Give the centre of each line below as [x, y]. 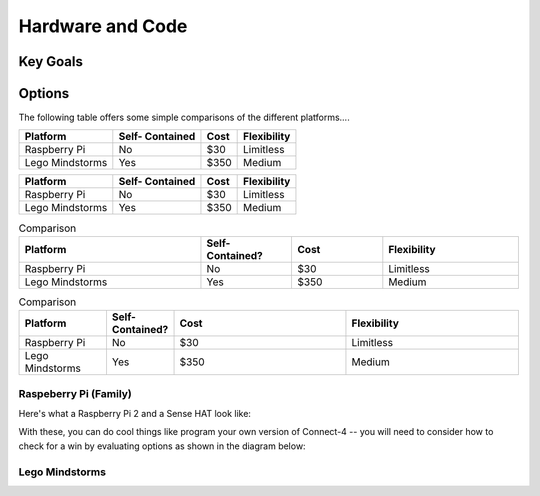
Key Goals [51, 61]
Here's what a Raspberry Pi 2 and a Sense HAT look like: [135, 413]
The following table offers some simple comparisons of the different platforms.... [184, 117]
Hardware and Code [103, 26]
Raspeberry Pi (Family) [75, 393]
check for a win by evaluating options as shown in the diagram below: [162, 446]
